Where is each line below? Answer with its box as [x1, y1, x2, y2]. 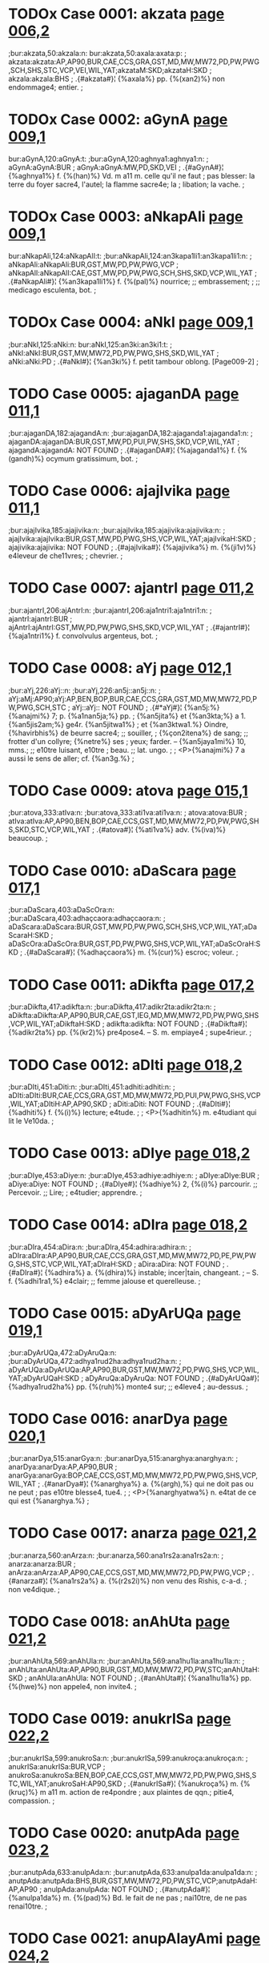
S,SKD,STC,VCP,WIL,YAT [8, 825, 90, 835]
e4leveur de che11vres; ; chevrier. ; [8, 550, 123, 561]
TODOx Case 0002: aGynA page [8, 111, 228, 129]
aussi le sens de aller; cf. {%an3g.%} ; [8, 754, 134, 763]
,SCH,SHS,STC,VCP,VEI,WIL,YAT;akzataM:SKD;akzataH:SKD [8, 65, 208, 74]
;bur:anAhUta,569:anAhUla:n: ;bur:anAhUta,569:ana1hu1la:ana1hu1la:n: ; [8, 1655, 245, 1666]
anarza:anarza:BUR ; [8, 1559, 76, 1568]
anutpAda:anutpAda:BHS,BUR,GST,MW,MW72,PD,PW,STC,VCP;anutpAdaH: [8, 1876, 258, 1885]
